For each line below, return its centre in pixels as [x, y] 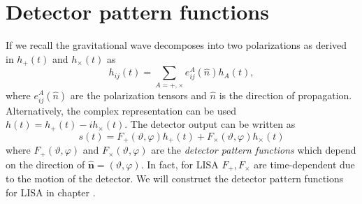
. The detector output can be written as [210, 124]
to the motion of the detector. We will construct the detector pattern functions [175, 178]
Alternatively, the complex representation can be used [121, 110]
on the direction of [45, 164]
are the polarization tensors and [138, 95]
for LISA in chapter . [51, 192]
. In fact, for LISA [180, 164]
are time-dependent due [304, 164]
